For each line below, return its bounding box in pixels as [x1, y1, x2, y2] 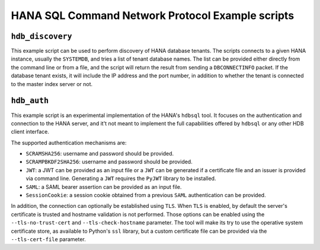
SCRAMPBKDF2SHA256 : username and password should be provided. [25, 158, 193, 166]
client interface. [11, 128, 50, 135]
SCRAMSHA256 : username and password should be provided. [25, 150, 174, 157]
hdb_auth [11, 96, 49, 106]
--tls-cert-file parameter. [11, 236, 86, 243]
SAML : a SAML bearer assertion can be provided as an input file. [25, 183, 182, 190]
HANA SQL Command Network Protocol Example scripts [11, 9, 295, 22]
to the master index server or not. [11, 80, 93, 87]
